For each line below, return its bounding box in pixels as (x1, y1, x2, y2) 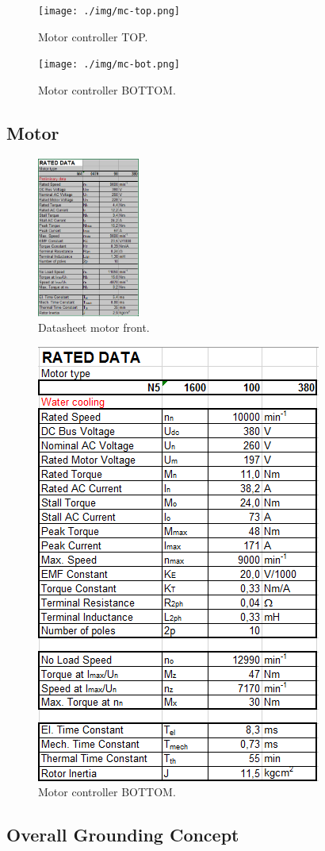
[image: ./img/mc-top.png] (38, 6, 180, 17)
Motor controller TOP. (38, 28, 148, 44)
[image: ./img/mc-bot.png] (38, 59, 180, 71)
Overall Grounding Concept (6, 822, 239, 847)
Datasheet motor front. (38, 319, 150, 336)
